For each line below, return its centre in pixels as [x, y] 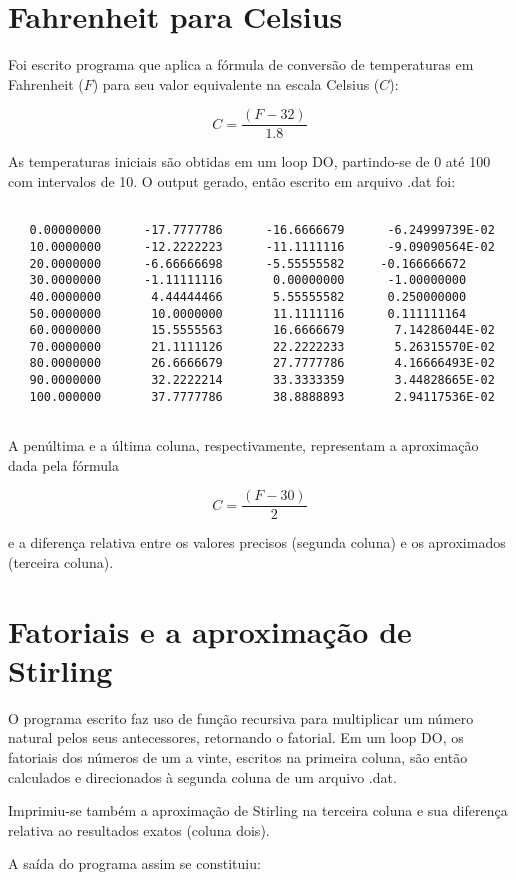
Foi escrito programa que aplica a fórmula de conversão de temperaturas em [241, 64]
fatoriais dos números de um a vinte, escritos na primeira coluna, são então [238, 757]
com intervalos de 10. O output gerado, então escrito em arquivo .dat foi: [232, 180]
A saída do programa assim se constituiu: [134, 863]
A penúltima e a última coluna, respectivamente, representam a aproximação [243, 445]
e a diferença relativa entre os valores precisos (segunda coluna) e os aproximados [257, 542]
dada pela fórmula [63, 464]
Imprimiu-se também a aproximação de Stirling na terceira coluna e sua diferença [258, 810]
